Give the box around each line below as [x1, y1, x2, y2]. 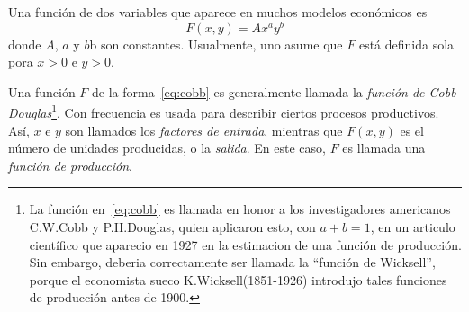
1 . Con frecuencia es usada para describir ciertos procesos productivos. [51, 101, 439, 122]
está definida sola [358, 34, 455, 53]
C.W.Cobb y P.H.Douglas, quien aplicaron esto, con [29, 218, 316, 236]
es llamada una [342, 138, 426, 157]
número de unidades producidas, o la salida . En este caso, [8, 138, 326, 157]
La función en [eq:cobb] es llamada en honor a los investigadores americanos [29, 200, 451, 218]
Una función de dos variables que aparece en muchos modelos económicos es [8, 3, 428, 21]
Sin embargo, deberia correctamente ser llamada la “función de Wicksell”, [29, 253, 436, 272]
